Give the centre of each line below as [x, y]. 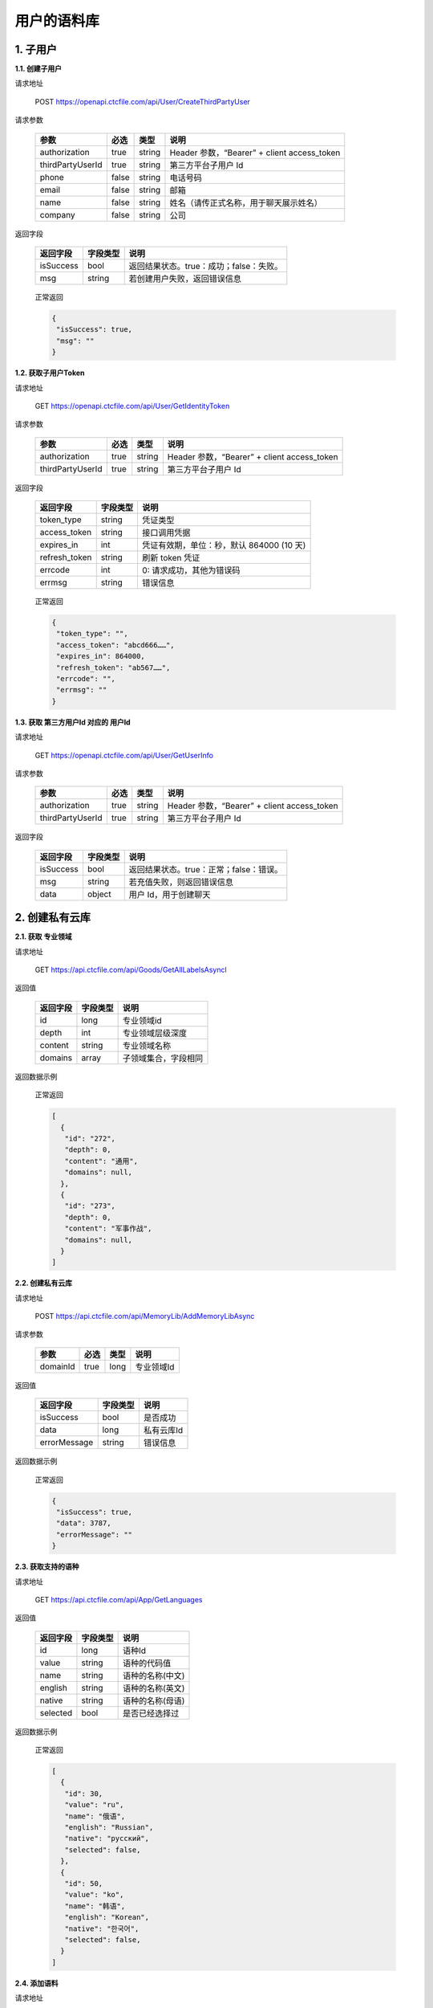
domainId [57, 1366]
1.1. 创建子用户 [38, 69]
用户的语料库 [57, 21]
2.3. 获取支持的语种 [47, 1567]
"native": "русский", [107, 1839]
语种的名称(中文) [154, 1675]
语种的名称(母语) [154, 1700]
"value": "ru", [94, 1805]
